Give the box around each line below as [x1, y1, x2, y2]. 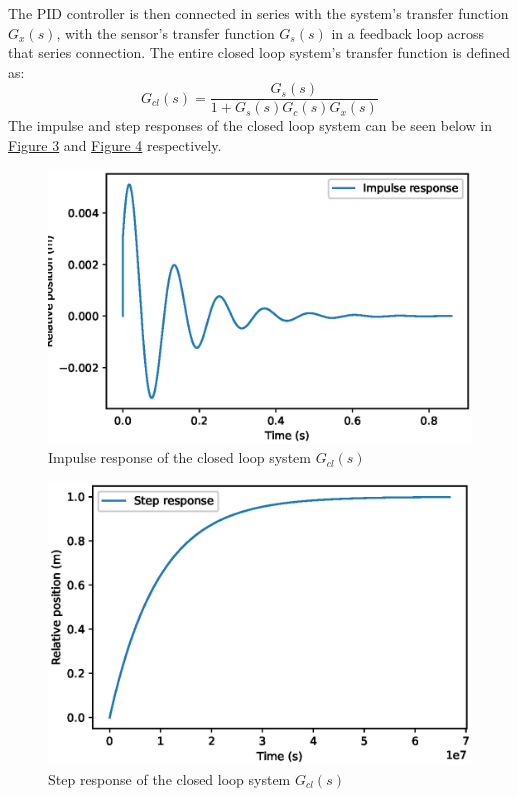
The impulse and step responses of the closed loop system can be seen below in [8, 115, 493, 136]
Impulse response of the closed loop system [48, 447, 311, 468]
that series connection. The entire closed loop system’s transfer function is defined [8, 42, 511, 63]
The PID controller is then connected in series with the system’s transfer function [8, 3, 509, 23]
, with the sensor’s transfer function [56, 22, 275, 43]
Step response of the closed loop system [48, 768, 291, 789]
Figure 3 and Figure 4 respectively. [8, 135, 222, 156]
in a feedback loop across [331, 22, 485, 43]
